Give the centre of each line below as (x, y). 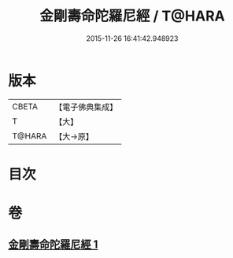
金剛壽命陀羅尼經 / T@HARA (132, 16)
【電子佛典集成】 (86, 107)
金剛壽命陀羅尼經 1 (53, 245)
